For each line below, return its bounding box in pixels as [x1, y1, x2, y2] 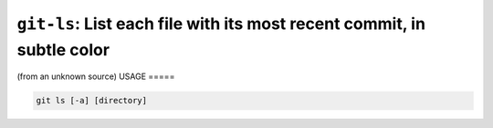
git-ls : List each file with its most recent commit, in [16, 14, 426, 34]
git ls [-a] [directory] [36, 95, 148, 106]
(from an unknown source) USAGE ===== [16, 71, 175, 82]
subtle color [16, 39, 110, 60]
